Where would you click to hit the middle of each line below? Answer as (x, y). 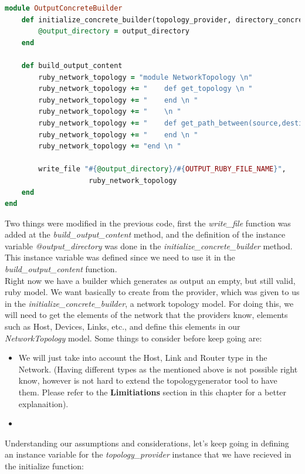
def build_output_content (72, 65)
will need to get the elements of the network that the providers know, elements (146, 315)
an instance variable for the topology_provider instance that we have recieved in (148, 454)
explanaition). (43, 403)
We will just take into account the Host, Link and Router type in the (143, 358)
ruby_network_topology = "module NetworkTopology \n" (145, 77)
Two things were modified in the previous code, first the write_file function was (148, 223)
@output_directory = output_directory (114, 31)
